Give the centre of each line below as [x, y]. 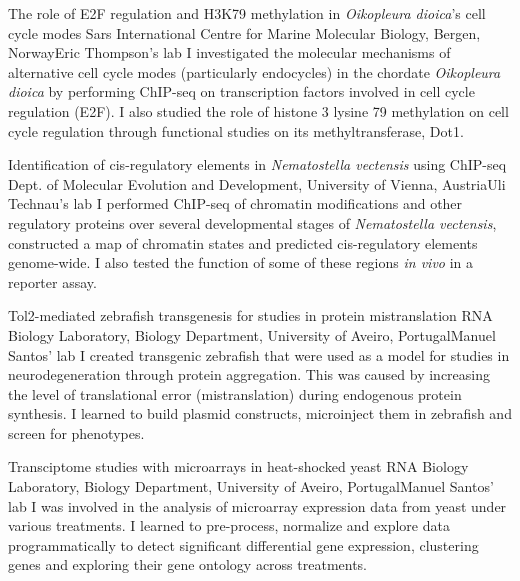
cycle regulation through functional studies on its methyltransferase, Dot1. [236, 130]
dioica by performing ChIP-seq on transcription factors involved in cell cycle [241, 91]
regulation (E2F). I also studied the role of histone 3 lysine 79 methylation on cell [258, 110]
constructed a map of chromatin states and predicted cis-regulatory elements [243, 242]
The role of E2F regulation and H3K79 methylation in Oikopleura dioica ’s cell [247, 13]
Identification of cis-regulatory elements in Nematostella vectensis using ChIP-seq [257, 164]
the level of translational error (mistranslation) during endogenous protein [235, 393]
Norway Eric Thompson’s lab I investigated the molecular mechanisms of [229, 52]
